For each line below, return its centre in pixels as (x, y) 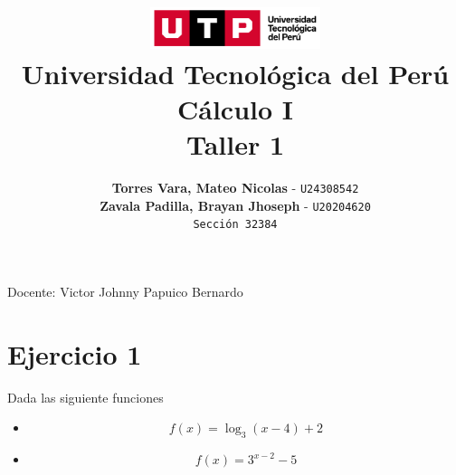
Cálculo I (235, 108)
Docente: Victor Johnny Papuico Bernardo (125, 292)
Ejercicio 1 (75, 353)
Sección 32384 (235, 225)
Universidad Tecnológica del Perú (235, 73)
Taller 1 (235, 144)
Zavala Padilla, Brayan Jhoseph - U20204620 (235, 205)
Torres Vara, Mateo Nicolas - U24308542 (235, 188)
